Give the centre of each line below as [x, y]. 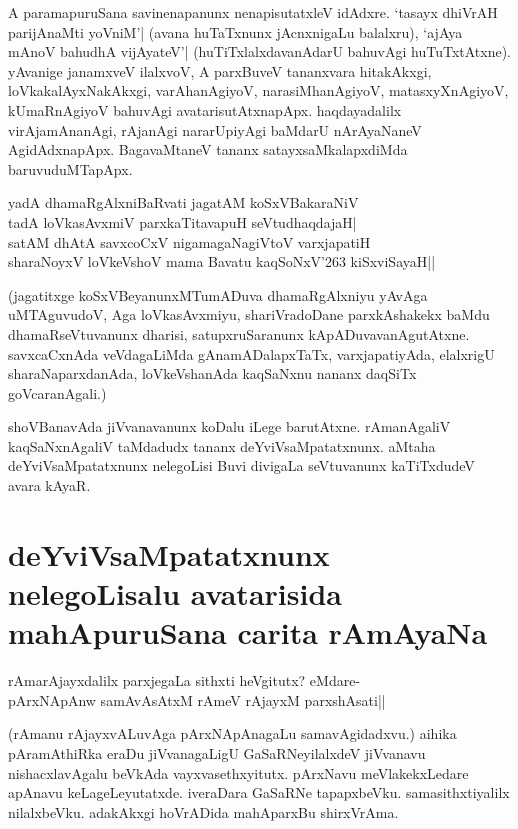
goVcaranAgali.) [57, 392]
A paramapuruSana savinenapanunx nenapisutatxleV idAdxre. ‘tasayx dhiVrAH [253, 12]
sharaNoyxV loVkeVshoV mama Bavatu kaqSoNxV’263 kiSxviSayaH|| [222, 261]
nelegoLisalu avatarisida [175, 593]
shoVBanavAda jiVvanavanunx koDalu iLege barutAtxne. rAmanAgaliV [229, 426]
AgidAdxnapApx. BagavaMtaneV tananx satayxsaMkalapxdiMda [208, 149]
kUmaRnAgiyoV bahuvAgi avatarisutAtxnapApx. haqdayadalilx [205, 109]
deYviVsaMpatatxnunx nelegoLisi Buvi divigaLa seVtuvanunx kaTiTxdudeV [241, 465]
